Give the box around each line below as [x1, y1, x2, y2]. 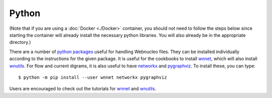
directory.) [9, 39, 31, 45]
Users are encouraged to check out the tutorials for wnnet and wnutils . [9, 86, 156, 92]
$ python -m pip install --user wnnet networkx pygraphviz [18, 74, 167, 80]
